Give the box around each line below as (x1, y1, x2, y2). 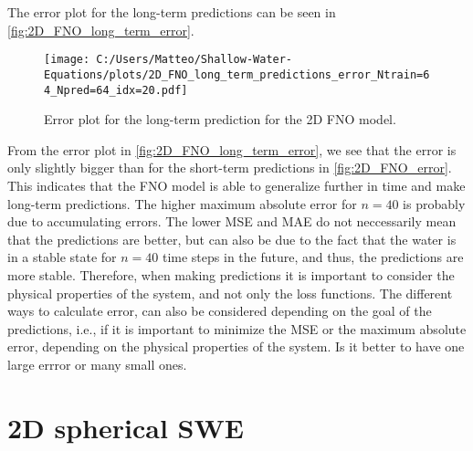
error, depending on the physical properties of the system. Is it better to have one (7, 337, 465, 356)
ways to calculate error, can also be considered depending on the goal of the (7, 301, 432, 320)
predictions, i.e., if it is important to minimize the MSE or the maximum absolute (7, 319, 467, 338)
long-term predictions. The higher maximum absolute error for (7, 194, 357, 213)
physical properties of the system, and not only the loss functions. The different (7, 283, 453, 302)
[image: (44, 53, 90, 67)
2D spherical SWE (7, 408, 244, 446)
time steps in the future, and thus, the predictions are (162, 247, 464, 267)
